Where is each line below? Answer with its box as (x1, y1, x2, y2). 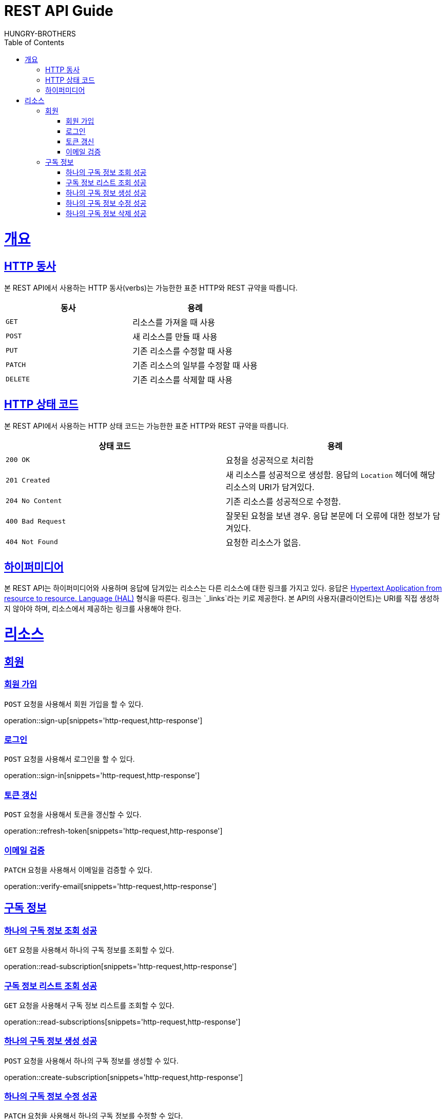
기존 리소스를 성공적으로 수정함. (226, 496, 341, 507)
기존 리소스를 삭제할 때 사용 (132, 374, 232, 385)
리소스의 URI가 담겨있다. (226, 481, 315, 492)
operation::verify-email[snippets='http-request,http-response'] (4, 881, 217, 891)
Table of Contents (4, 37, 65, 47)
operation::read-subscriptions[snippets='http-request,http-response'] (4, 1017, 241, 1026)
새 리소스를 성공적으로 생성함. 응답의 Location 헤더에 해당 (226, 469, 435, 480)
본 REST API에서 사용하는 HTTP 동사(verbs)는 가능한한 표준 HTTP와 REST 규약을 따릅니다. (4, 283, 298, 292)
